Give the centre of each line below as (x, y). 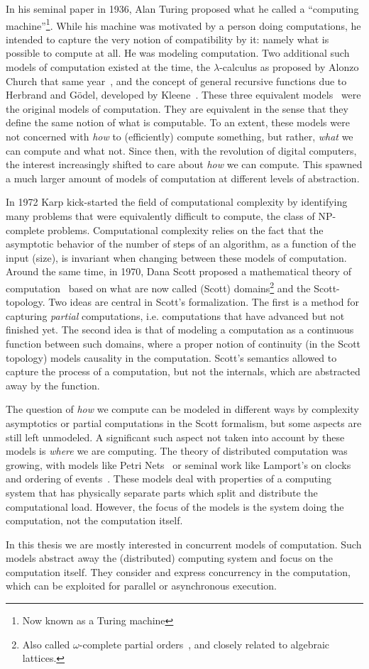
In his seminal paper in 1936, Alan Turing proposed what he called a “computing (182, 9)
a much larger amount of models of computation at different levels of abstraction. (183, 178)
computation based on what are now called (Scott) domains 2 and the (158, 287)
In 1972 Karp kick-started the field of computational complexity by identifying (177, 202)
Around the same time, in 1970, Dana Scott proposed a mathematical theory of (178, 271)
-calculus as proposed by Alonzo (289, 67)
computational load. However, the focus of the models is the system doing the (175, 506)
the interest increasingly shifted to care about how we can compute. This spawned (184, 164)
